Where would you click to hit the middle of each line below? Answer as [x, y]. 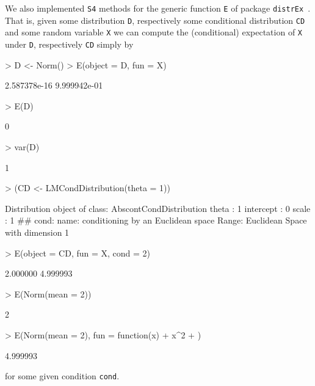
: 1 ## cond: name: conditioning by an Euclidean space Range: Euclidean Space [156, 220]
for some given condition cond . [62, 376]
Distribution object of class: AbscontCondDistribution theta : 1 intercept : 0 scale [158, 208]
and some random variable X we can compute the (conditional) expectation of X [154, 32]
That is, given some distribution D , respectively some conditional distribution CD [155, 20]
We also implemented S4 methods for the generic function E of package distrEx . [158, 8]
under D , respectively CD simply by [69, 44]
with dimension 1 [37, 232]
